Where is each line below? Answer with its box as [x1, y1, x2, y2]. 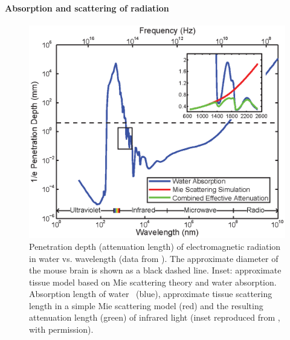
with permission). [29, 323, 94, 336]
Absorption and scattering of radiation [5, 1, 169, 14]
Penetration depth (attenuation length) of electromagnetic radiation [29, 240, 281, 252]
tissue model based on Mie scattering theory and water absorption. [29, 275, 277, 288]
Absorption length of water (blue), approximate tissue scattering [29, 287, 272, 300]
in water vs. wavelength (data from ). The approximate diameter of [29, 252, 279, 264]
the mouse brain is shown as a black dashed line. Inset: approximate [29, 264, 282, 276]
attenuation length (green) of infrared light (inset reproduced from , [29, 311, 280, 324]
